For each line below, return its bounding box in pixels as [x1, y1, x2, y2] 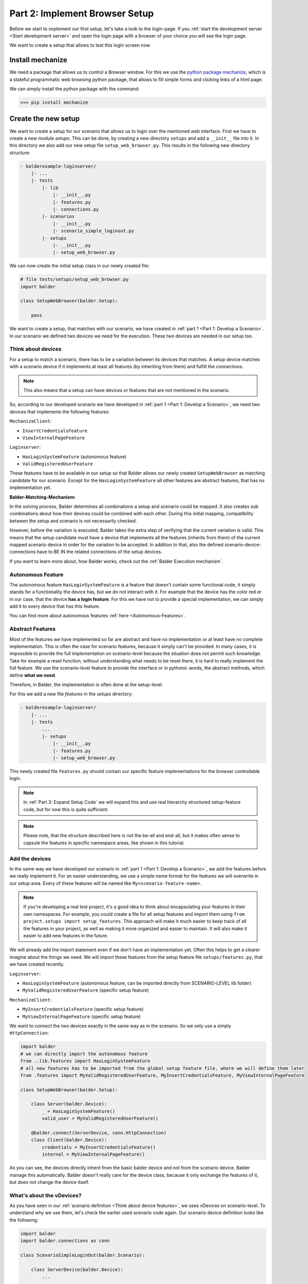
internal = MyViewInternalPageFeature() [42, 1151, 145, 1158]
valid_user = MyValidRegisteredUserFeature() [42, 1116, 159, 1122]
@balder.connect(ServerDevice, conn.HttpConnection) [31, 1130, 167, 1136]
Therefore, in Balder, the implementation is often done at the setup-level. [9, 681, 163, 688]
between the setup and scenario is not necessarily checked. [9, 518, 137, 524]
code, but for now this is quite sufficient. [23, 806, 109, 813]
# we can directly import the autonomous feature [20, 1051, 148, 1056]
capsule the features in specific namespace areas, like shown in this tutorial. [23, 840, 185, 846]
